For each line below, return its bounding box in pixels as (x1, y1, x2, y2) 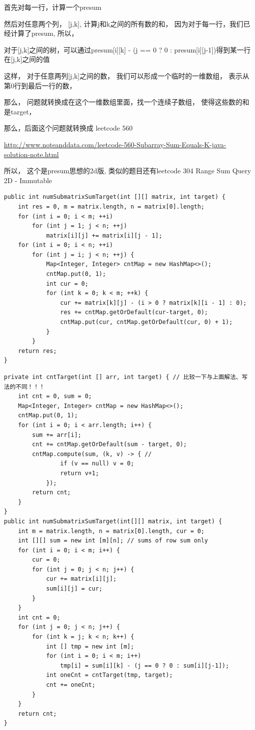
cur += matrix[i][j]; (46, 575, 117, 583)
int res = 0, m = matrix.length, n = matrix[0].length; (18, 203, 205, 210)
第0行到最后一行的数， (4, 80, 76, 90)
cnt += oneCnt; (46, 681, 96, 688)
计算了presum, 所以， (10, 28, 79, 38)
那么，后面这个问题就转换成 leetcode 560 (4, 123, 133, 133)
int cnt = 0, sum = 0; (18, 393, 92, 400)
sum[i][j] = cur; (46, 585, 103, 593)
